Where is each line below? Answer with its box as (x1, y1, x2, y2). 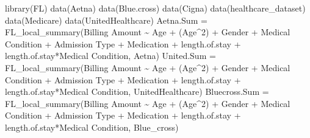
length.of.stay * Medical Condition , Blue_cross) (5, 120, 179, 133)
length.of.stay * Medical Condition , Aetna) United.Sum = (5, 49, 216, 62)
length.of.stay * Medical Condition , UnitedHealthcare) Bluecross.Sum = (5, 85, 269, 98)
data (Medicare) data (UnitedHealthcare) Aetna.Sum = (5, 13, 207, 26)
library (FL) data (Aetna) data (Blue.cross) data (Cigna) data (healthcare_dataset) (5, 2, 306, 14)
